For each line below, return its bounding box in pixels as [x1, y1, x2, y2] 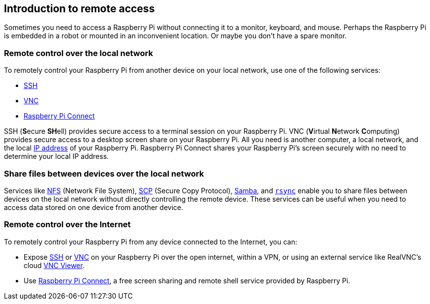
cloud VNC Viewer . [24, 261, 85, 270]
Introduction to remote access [4, 2, 155, 15]
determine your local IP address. [4, 152, 109, 161]
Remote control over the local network [4, 48, 153, 58]
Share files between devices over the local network [4, 168, 204, 179]
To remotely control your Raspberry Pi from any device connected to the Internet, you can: [4, 237, 297, 246]
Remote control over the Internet [4, 219, 131, 230]
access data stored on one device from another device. [4, 203, 184, 212]
